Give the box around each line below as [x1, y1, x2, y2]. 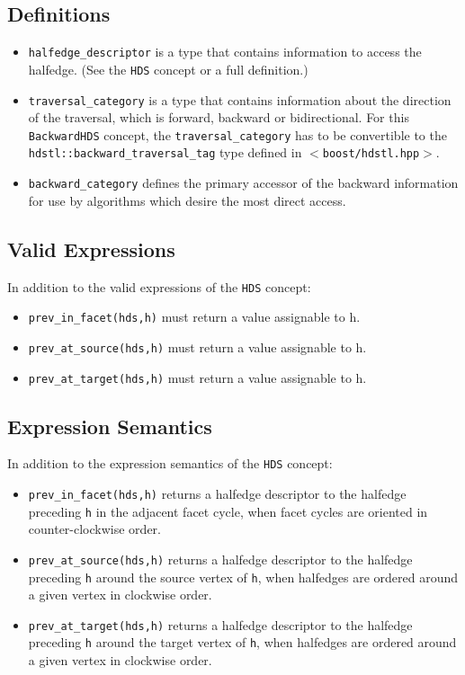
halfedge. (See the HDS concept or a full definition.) [28, 59, 309, 78]
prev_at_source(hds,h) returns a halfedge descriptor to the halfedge [28, 549, 413, 568]
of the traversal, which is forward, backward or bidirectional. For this [28, 108, 409, 127]
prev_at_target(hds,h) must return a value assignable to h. [28, 368, 367, 386]
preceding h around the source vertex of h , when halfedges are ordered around [28, 567, 459, 586]
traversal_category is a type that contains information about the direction [28, 90, 452, 109]
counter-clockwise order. [28, 520, 161, 538]
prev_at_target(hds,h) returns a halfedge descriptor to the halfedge [28, 615, 413, 634]
